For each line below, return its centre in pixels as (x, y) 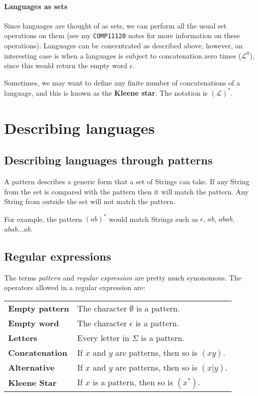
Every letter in (103, 337)
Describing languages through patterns (108, 160)
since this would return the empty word (66, 65)
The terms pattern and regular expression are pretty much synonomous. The (123, 277)
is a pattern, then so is (133, 382)
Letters (23, 337)
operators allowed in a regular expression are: (75, 287)
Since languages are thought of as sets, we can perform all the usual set (116, 25)
